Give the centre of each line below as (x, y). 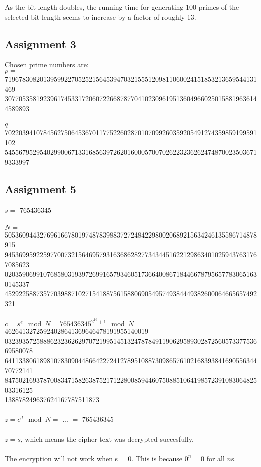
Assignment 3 (40, 43)
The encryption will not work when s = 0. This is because (94, 458)
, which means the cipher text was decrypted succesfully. (107, 439)
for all (216, 458)
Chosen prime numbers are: (47, 64)
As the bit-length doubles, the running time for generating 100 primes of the (122, 7)
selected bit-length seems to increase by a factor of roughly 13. (100, 16)
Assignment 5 (40, 189)
